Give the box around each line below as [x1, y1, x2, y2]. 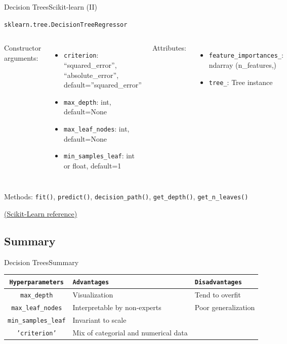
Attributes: [152, 42, 186, 53]
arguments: [4, 52, 38, 63]
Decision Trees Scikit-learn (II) [4, 2, 97, 12]
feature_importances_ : [209, 50, 283, 60]
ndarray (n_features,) [209, 59, 277, 70]
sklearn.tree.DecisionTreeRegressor [4, 21, 128, 28]
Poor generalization [194, 302, 255, 312]
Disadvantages [194, 278, 242, 286]
